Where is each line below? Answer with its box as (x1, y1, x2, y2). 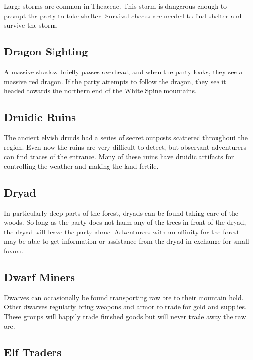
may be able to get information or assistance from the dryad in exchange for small (4, 236, 249, 246)
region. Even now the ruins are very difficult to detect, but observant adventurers (4, 142, 247, 152)
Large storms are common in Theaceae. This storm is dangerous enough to (4, 1, 227, 11)
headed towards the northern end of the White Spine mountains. (4, 86, 197, 96)
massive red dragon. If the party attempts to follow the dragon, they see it (4, 76, 226, 86)
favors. (4, 245, 23, 255)
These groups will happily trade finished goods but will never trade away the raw (4, 311, 246, 321)
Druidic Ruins (4, 109, 76, 125)
